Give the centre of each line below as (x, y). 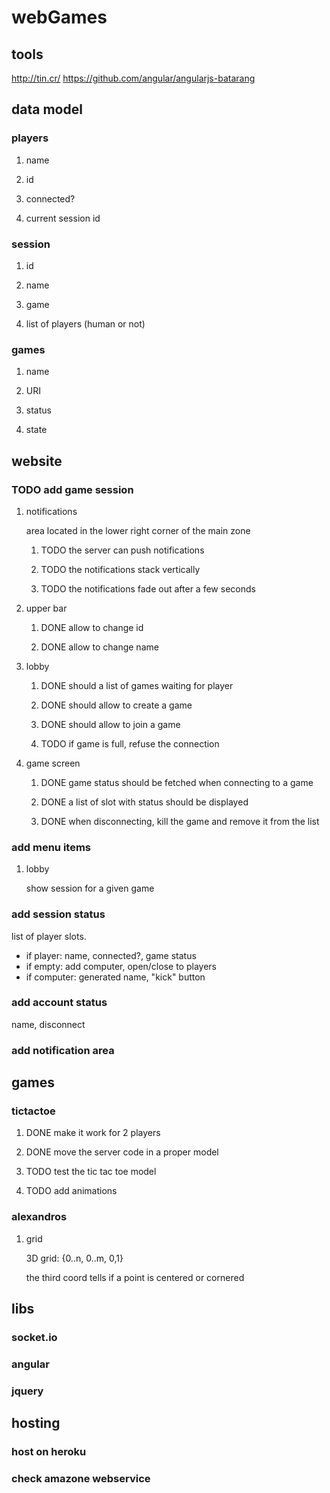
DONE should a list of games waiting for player (137, 685)
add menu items (51, 847)
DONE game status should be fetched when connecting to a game (177, 782)
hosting (36, 1423)
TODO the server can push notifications (122, 550)
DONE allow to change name (99, 647)
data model (47, 109)
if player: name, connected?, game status (111, 955)
